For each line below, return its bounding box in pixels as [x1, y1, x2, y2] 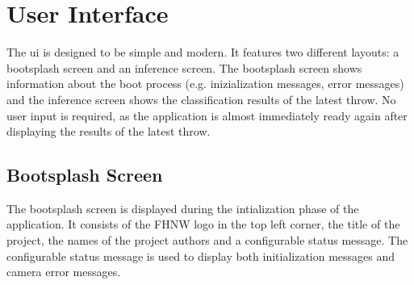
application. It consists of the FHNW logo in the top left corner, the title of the [6, 216, 400, 233]
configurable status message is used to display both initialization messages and [6, 247, 395, 264]
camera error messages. [6, 263, 121, 280]
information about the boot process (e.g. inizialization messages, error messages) [6, 75, 404, 92]
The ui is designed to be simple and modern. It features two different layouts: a [6, 44, 399, 61]
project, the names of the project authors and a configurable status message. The [6, 232, 408, 249]
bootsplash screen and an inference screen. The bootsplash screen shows [6, 59, 362, 76]
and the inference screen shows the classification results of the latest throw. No [6, 90, 396, 107]
